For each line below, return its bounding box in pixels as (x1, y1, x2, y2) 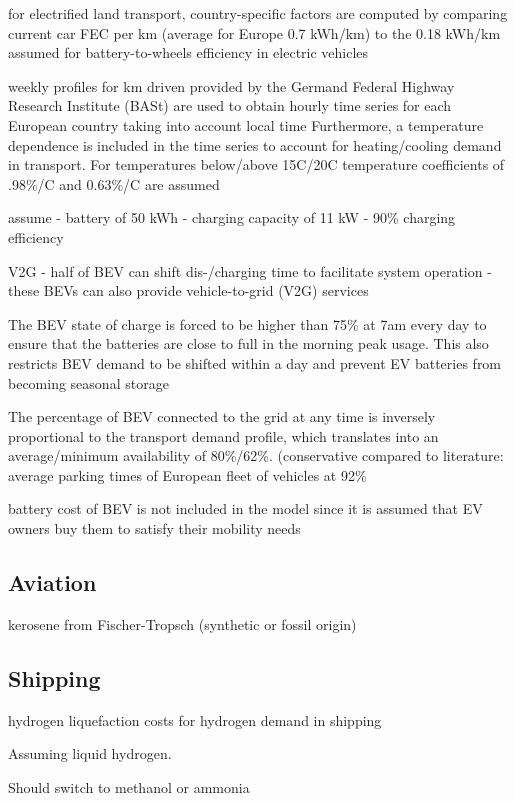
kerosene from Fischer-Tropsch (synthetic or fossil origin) (8, 613, 357, 634)
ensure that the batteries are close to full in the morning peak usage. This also (8, 333, 489, 354)
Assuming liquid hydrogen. (8, 743, 172, 764)
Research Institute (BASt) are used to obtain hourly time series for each (8, 95, 452, 116)
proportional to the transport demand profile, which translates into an (8, 425, 439, 446)
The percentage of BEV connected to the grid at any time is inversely (8, 406, 436, 427)
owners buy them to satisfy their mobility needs (8, 518, 301, 539)
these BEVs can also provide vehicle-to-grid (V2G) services (8, 280, 369, 301)
